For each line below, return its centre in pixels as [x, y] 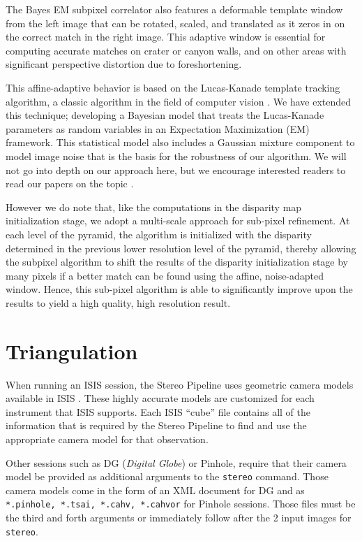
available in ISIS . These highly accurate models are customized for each [160, 398]
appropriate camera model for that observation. [107, 439]
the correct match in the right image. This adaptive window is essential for [166, 37]
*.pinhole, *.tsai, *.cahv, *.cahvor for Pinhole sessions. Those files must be [181, 504]
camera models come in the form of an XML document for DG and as [155, 490]
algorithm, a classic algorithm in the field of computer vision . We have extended [179, 101]
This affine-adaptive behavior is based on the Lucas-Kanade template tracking [173, 87]
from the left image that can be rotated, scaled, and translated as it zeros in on [175, 23]
